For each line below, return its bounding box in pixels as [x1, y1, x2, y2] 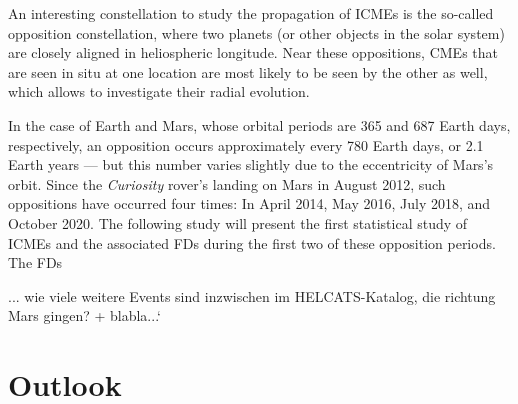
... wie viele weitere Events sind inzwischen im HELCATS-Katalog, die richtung [8, 285, 496, 306]
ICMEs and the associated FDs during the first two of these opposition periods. [8, 232, 496, 253]
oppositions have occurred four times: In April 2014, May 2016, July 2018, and [8, 193, 491, 214]
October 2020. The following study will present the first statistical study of [8, 212, 468, 233]
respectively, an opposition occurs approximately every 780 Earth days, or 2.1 [8, 134, 484, 155]
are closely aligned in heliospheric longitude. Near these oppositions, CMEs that [8, 42, 499, 63]
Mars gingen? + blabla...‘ [8, 305, 161, 326]
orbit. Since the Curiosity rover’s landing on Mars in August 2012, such [8, 173, 446, 194]
